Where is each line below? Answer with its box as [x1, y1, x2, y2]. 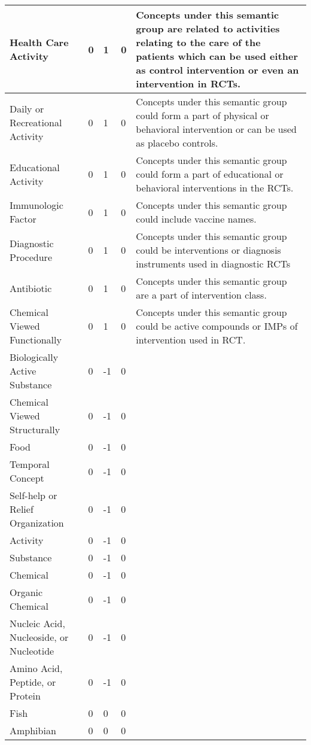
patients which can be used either [136, 49, 298, 63]
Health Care [10, 35, 69, 49]
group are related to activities [136, 22, 280, 35]
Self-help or [10, 488, 57, 502]
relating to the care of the [136, 35, 261, 49]
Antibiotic [10, 281, 52, 295]
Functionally [10, 333, 62, 346]
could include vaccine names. [136, 212, 257, 226]
